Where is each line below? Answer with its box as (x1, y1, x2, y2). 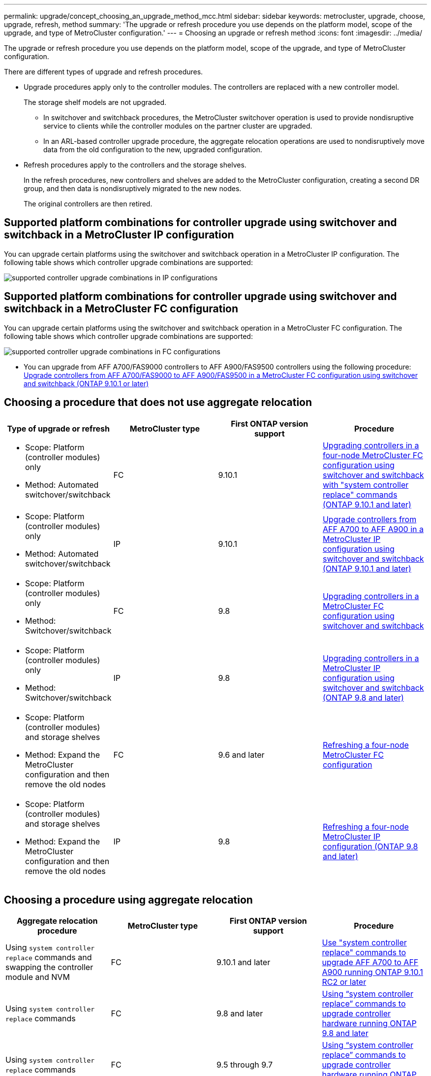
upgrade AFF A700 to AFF (322, 957, 419, 968)
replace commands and (5, 952, 92, 963)
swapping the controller (5, 962, 93, 973)
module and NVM (5, 972, 70, 982)
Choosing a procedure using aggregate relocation (4, 893, 253, 906)
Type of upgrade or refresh (7, 423, 110, 434)
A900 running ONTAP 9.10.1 (322, 967, 423, 977)
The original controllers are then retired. (24, 200, 153, 208)
